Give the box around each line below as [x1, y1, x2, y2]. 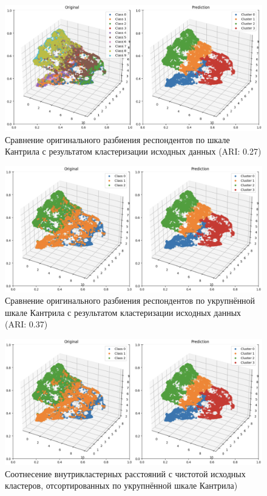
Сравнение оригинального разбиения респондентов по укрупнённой [5, 294, 255, 307]
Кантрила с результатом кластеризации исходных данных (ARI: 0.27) [5, 145, 262, 158]
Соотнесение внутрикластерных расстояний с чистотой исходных [5, 467, 246, 480]
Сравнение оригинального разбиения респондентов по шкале [5, 133, 230, 146]
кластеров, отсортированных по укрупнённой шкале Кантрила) [5, 479, 238, 492]
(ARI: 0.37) [5, 318, 48, 330]
